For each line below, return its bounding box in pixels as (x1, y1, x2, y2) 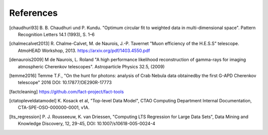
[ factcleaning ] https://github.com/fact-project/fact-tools (9, 89, 124, 94)
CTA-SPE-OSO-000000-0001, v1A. (18, 104, 90, 111)
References (9, 7, 58, 18)
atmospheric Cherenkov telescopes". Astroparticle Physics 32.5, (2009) (18, 63, 165, 69)
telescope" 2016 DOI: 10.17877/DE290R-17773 (18, 80, 112, 86)
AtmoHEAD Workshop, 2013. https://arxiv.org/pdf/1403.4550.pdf (18, 47, 150, 53)
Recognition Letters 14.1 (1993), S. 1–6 (18, 31, 95, 37)
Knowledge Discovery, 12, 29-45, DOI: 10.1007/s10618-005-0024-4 (18, 121, 156, 127)
